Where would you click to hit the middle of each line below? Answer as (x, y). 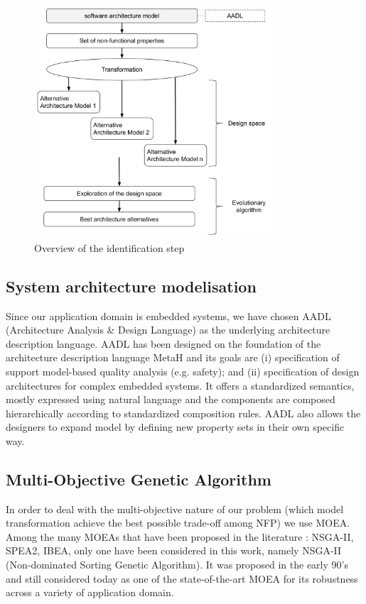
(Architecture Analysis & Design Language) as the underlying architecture (168, 330)
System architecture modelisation (131, 286)
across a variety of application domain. (90, 592)
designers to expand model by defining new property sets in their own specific (175, 427)
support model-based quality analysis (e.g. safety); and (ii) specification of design (183, 371)
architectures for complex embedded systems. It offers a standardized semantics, (180, 385)
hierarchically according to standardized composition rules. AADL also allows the (183, 413)
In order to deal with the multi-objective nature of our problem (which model (175, 509)
